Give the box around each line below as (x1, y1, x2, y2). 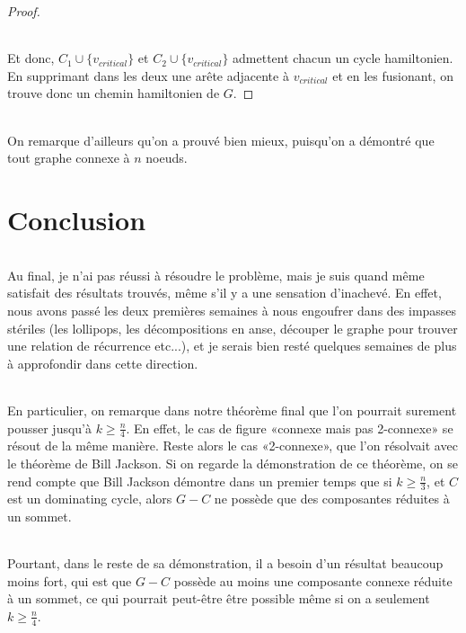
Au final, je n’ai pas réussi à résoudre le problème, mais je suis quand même (7, 265, 425, 284)
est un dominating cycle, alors (7, 489, 172, 508)
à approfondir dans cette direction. (7, 353, 198, 372)
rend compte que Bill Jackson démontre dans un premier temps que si (7, 471, 392, 490)
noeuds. (145, 148, 188, 167)
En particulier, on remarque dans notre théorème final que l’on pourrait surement (7, 400, 457, 419)
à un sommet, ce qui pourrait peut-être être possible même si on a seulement (7, 589, 430, 608)
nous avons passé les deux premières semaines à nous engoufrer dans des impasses (7, 300, 457, 319)
